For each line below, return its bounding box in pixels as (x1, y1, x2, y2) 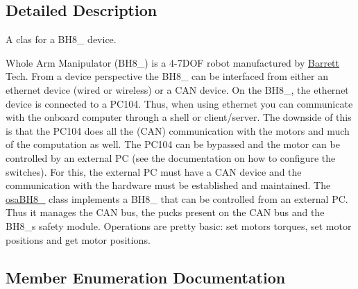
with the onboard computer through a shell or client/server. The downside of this (6, 110, 352, 124)
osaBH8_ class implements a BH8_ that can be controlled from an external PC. (6, 191, 348, 206)
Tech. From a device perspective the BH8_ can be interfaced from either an (6, 69, 328, 83)
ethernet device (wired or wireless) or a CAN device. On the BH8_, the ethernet (6, 82, 349, 97)
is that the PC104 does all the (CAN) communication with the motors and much (6, 123, 350, 138)
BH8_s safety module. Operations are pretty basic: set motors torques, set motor (6, 218, 352, 233)
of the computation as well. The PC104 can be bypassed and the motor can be (6, 137, 340, 151)
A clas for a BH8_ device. (6, 32, 117, 47)
